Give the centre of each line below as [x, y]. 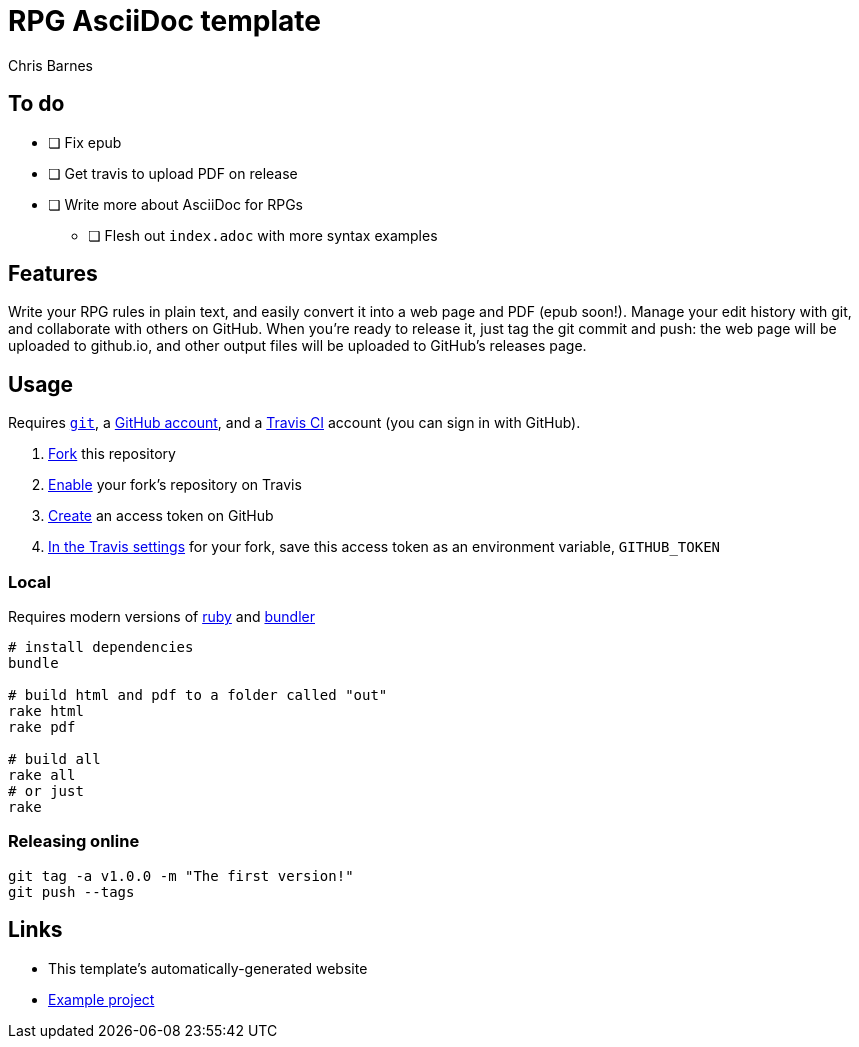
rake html [46, 711]
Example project [101, 999]
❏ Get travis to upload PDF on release [173, 173]
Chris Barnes [50, 65]
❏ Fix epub [85, 142]
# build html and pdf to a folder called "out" [198, 695]
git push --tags [71, 891]
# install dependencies [101, 647]
